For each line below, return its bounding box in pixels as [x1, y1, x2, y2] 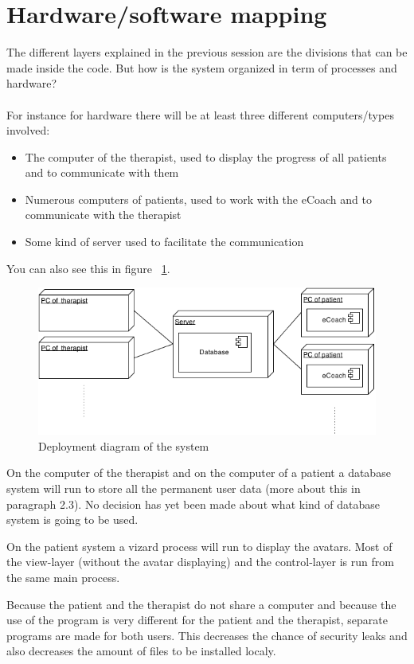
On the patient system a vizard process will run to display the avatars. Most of [6, 537, 393, 554]
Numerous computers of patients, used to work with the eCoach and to [25, 190, 372, 207]
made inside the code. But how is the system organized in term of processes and [6, 59, 397, 76]
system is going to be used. [6, 511, 139, 528]
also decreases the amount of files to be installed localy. [6, 643, 276, 659]
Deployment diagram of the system [38, 437, 209, 454]
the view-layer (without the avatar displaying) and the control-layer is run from [6, 553, 394, 570]
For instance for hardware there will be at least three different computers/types [6, 106, 394, 123]
